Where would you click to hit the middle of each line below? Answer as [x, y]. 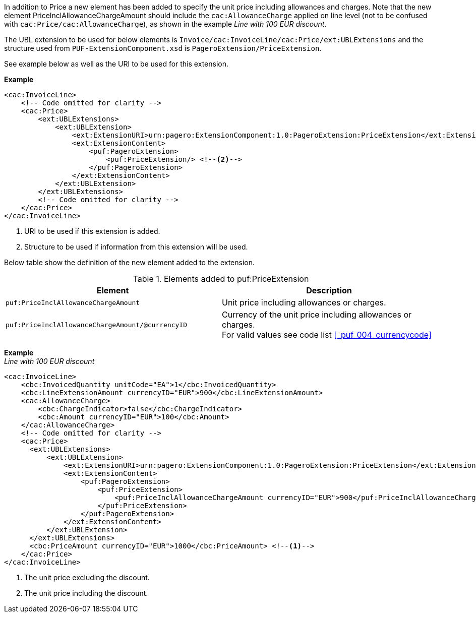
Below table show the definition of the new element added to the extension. [130, 262]
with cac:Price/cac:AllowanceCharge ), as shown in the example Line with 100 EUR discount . [165, 24]
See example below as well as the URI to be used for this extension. [116, 64]
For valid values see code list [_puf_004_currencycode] [327, 335]
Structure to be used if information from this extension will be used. [136, 247]
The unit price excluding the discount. [87, 577]
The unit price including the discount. [86, 593]
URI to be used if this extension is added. [92, 231]
